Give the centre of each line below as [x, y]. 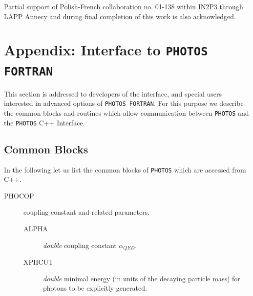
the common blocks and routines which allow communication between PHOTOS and [126, 113]
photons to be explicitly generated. [95, 288]
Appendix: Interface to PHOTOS [106, 50]
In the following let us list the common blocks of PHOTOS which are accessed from [125, 169]
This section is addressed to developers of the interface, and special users [113, 93]
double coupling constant [80, 245]
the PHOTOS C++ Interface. [44, 122]
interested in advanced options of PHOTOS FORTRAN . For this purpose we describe [124, 103]
